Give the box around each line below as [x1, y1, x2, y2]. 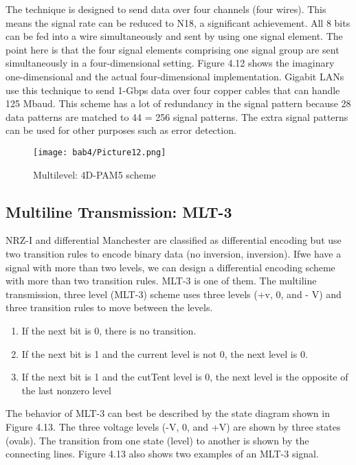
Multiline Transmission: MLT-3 [5, 201, 232, 222]
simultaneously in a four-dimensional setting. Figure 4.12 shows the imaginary [5, 56, 335, 70]
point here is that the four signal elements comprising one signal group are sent [5, 42, 340, 56]
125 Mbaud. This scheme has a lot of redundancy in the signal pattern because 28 [5, 96, 351, 111]
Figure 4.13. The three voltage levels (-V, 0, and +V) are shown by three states [5, 419, 341, 433]
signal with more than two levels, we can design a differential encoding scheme [5, 260, 335, 274]
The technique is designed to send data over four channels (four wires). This [5, 2, 326, 16]
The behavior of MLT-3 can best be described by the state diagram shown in [5, 406, 330, 420]
